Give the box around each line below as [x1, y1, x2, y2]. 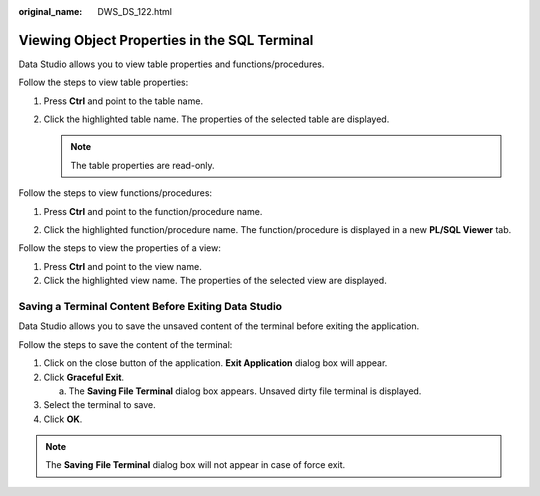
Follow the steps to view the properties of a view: [18, 242, 222, 254]
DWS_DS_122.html [97, 6, 173, 17]
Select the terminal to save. [43, 399, 156, 411]
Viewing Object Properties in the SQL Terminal [18, 31, 314, 49]
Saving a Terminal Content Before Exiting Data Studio [18, 299, 283, 313]
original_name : [18, 6, 83, 17]
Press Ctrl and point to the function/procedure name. [43, 205, 263, 217]
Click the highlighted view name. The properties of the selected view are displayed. [43, 275, 387, 287]
